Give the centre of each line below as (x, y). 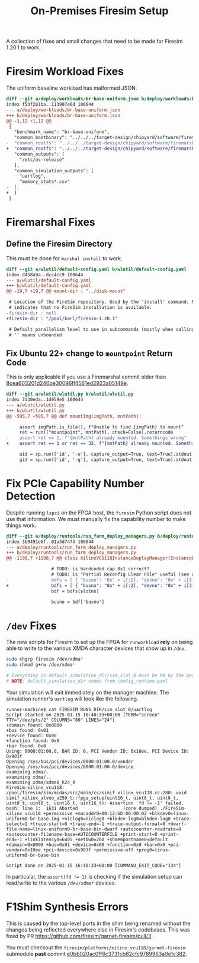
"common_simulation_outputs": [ (54, 171)
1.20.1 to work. (23, 48)
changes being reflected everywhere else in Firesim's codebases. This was (98, 929)
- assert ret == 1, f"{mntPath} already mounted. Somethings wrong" (96, 438)
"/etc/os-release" (42, 160)
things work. (21, 525)
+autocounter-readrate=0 (151, 829)
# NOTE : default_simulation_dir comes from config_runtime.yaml (87, 681)
